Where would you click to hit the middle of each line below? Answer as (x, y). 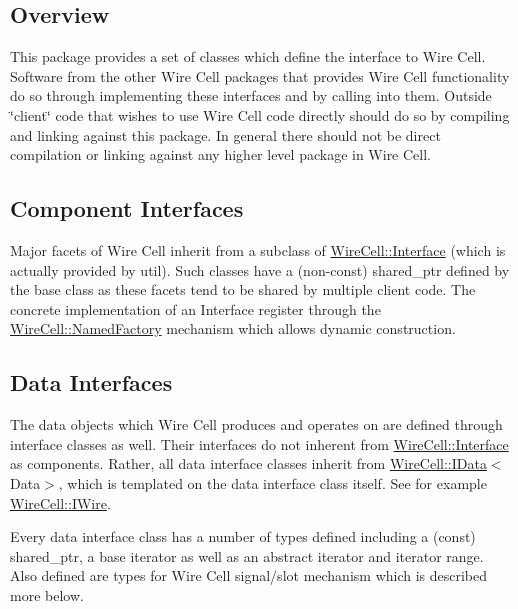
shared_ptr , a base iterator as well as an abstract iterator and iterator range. (247, 555)
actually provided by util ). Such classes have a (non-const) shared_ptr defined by (260, 269)
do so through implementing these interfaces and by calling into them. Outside (251, 95)
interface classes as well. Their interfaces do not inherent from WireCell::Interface (259, 443)
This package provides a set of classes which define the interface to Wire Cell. (248, 56)
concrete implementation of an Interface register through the (195, 308)
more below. (47, 594)
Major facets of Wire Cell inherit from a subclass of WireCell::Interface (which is (258, 249)
